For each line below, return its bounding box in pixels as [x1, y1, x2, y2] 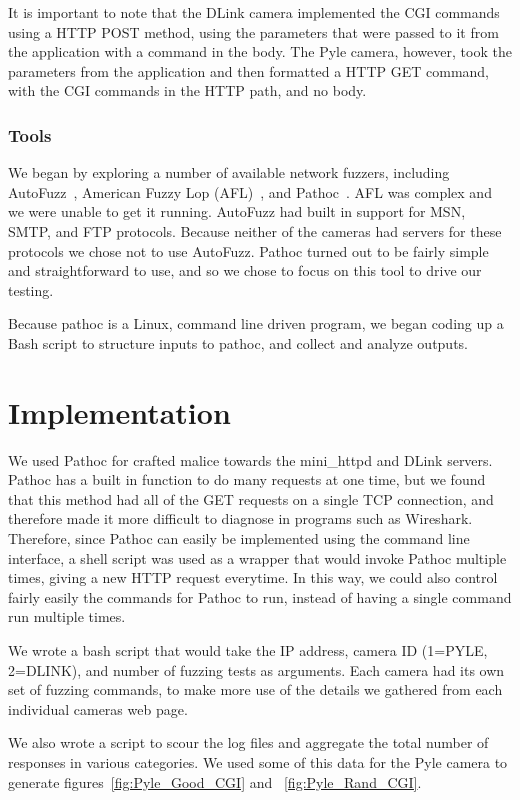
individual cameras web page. [8, 698, 188, 719]
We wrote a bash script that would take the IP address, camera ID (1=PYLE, [8, 640, 488, 660]
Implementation [8, 391, 231, 432]
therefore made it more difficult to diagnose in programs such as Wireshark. [8, 508, 473, 529]
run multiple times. [8, 606, 126, 627]
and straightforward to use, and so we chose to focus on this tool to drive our [8, 260, 482, 281]
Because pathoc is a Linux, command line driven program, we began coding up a [8, 313, 504, 334]
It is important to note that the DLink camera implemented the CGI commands [8, 2, 500, 22]
